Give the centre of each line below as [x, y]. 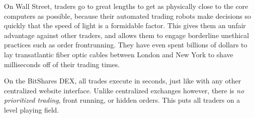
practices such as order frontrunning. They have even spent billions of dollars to [126, 45]
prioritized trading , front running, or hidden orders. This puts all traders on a [122, 100]
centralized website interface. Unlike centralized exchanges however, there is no [124, 90]
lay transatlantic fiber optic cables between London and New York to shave [119, 54]
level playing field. [32, 109]
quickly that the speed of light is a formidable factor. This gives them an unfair [125, 25]
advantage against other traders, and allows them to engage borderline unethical [127, 35]
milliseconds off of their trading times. [62, 64]
